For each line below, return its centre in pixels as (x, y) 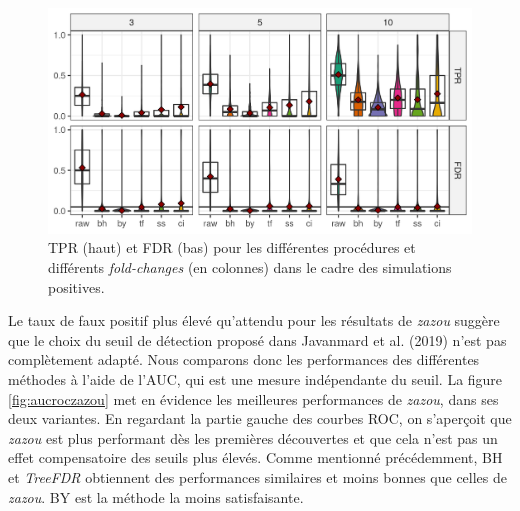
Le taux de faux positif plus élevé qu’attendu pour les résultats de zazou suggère (254, 320)
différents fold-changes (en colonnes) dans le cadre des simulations (250, 267)
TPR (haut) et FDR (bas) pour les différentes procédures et (232, 247)
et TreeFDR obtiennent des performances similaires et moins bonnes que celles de (258, 477)
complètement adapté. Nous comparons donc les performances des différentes (244, 359)
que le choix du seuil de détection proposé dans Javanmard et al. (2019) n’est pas (257, 339)
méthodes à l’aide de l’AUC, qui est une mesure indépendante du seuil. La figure (255, 379)
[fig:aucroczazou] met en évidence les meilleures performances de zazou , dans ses (253, 398)
